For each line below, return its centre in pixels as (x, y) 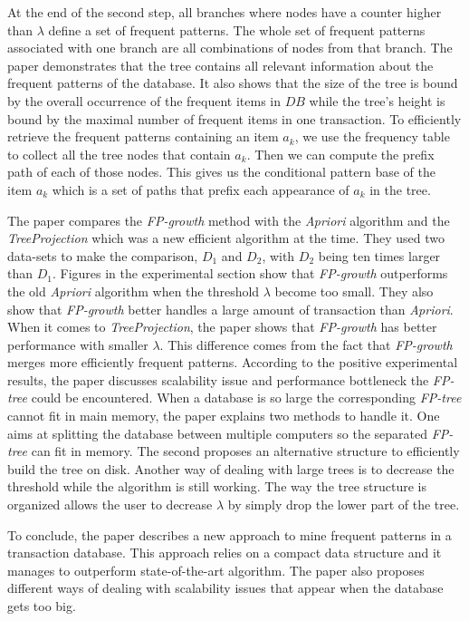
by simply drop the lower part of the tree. (344, 505)
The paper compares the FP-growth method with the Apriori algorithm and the (229, 220)
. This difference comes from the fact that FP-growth (306, 344)
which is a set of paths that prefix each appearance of (201, 189)
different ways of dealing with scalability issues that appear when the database (225, 588)
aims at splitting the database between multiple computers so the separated (218, 433)
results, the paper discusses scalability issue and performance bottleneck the (218, 379)
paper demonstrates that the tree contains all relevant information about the (220, 65)
